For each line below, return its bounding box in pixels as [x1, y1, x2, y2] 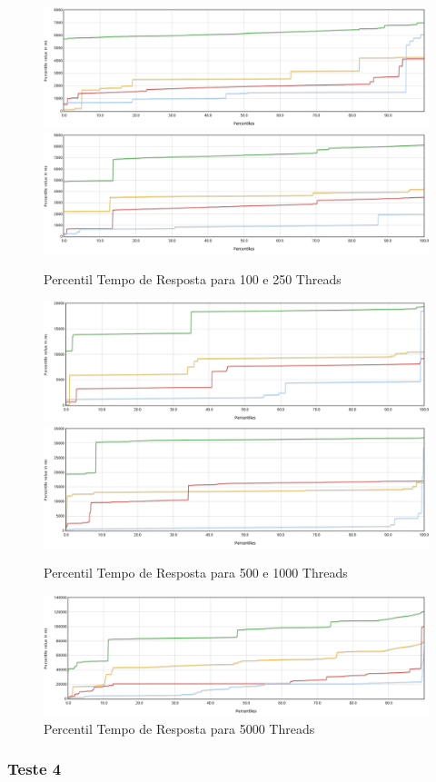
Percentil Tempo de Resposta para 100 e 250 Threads [44, 269, 342, 288]
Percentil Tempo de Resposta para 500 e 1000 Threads [44, 563, 348, 582]
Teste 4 [7, 757, 62, 780]
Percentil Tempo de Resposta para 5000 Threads [44, 718, 315, 737]
